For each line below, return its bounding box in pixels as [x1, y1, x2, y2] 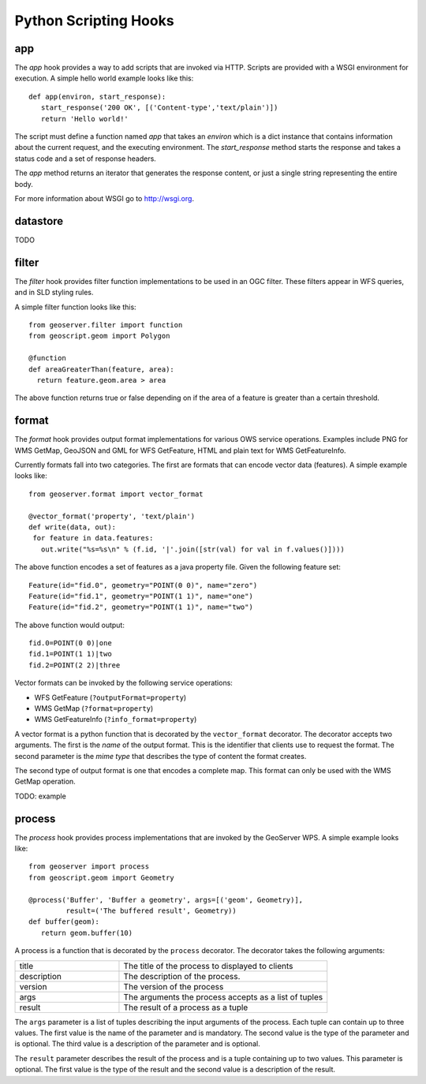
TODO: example [14, 791, 66, 801]
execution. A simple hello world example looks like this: [14, 73, 194, 83]
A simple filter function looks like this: [14, 302, 137, 312]
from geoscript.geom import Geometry [28, 873, 175, 882]
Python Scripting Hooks [14, 12, 174, 29]
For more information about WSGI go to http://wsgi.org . [14, 193, 195, 203]
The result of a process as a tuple [123, 1002, 248, 1013]
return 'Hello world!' [40, 114, 129, 123]
